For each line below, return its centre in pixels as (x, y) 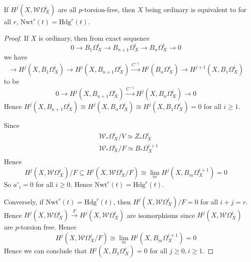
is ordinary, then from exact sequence (94, 38)
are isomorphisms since (161, 215)
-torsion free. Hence (47, 227)
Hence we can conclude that (46, 251)
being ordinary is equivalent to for (196, 9)
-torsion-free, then (109, 9)
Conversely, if (24, 201)
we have (16, 57)
